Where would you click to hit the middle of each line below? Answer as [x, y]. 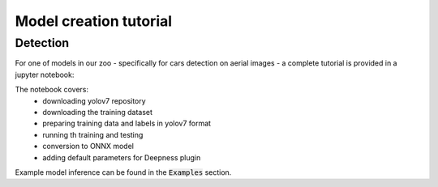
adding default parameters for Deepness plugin [122, 157]
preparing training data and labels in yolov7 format [127, 123]
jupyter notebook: [45, 74]
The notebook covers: [52, 90]
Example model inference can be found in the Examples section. [123, 172]
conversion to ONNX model [88, 147]
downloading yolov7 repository [94, 100]
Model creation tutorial [94, 21]
